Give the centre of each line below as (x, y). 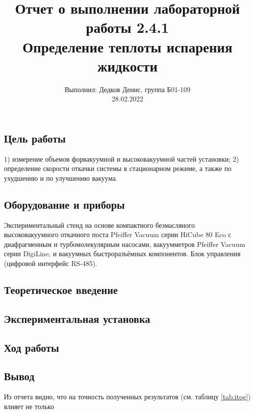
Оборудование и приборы (64, 204)
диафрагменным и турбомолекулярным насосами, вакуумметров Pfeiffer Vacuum (125, 244)
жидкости (127, 65)
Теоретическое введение (61, 290)
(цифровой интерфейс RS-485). (51, 263)
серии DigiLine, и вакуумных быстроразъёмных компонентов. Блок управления (122, 254)
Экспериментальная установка (77, 318)
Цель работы (35, 138)
